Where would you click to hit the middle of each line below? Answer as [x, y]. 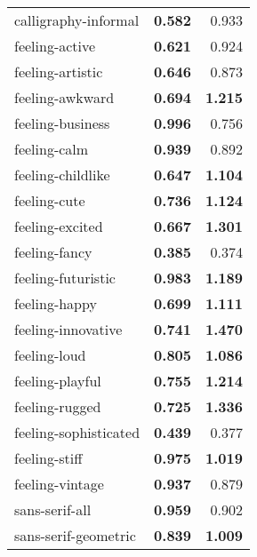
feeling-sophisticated [77, 432]
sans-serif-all [53, 509]
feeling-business [62, 123]
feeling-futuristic [65, 278]
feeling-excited [59, 226]
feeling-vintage [59, 484]
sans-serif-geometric [75, 535]
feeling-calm [52, 149]
